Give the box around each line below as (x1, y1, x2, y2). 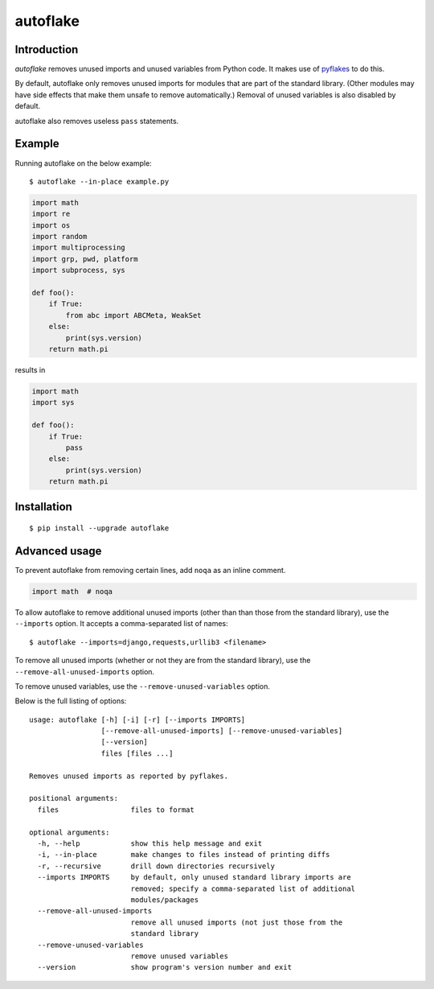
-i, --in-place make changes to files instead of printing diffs (37, 850, 330, 859)
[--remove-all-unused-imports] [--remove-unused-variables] (100, 727, 343, 736)
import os (31, 220, 71, 229)
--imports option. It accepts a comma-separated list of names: (14, 619, 228, 628)
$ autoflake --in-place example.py (29, 177, 170, 186)
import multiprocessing (31, 243, 126, 253)
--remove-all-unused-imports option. (14, 666, 155, 676)
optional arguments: (29, 827, 110, 837)
